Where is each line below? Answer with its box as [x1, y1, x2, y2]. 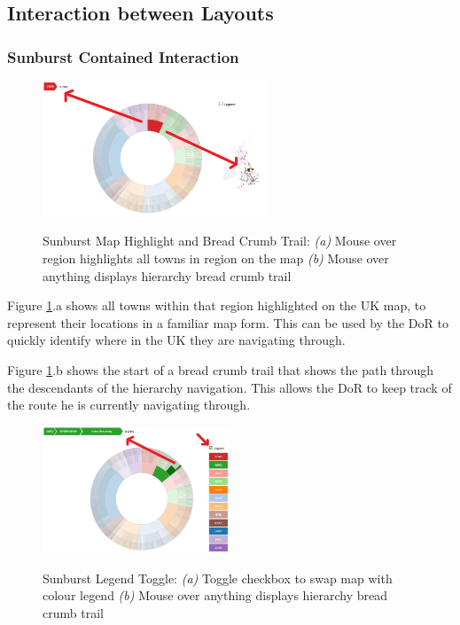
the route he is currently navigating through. [7, 395, 251, 414]
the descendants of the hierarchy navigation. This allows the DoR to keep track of [7, 378, 452, 396]
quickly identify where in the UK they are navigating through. [7, 331, 346, 349]
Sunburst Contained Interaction [7, 45, 239, 67]
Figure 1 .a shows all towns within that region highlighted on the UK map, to [7, 296, 426, 315]
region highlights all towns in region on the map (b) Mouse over [43, 249, 389, 268]
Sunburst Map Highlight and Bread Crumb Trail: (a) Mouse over [43, 231, 397, 250]
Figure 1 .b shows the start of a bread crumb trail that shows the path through [7, 361, 434, 379]
